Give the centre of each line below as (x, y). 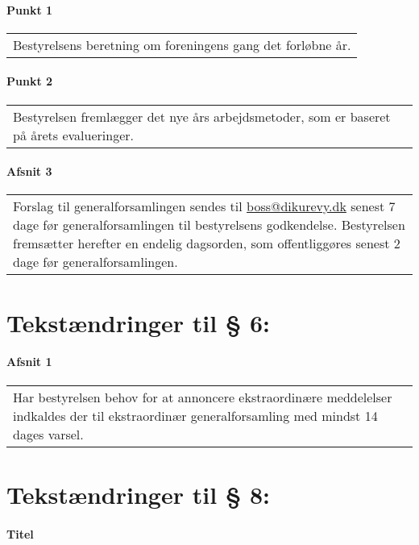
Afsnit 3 (29, 171)
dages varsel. (48, 434)
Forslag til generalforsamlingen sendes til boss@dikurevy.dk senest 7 (204, 206)
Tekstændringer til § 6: (139, 322)
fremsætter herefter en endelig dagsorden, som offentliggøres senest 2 (207, 243)
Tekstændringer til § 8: (139, 494)
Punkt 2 (30, 81)
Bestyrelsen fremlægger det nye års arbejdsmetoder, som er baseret (202, 116)
